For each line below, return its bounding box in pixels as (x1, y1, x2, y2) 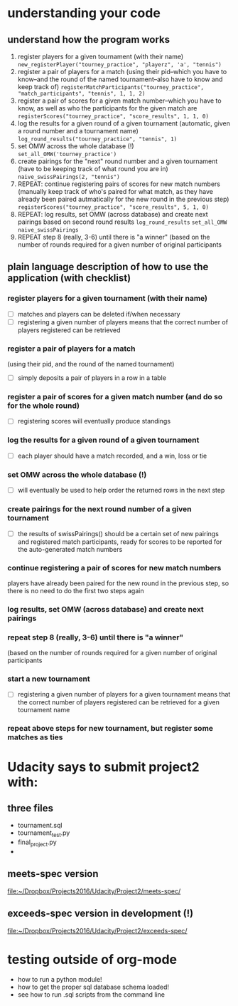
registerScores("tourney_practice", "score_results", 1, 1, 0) (17, 113, 210, 120)
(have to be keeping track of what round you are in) (17, 165, 168, 173)
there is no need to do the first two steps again (7, 586, 144, 595)
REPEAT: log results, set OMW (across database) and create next (17, 210, 208, 218)
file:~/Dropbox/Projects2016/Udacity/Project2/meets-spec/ (7, 886, 181, 895)
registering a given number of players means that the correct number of (17, 317, 229, 326)
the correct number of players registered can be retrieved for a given (17, 698, 220, 707)
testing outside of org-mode (7, 951, 178, 967)
